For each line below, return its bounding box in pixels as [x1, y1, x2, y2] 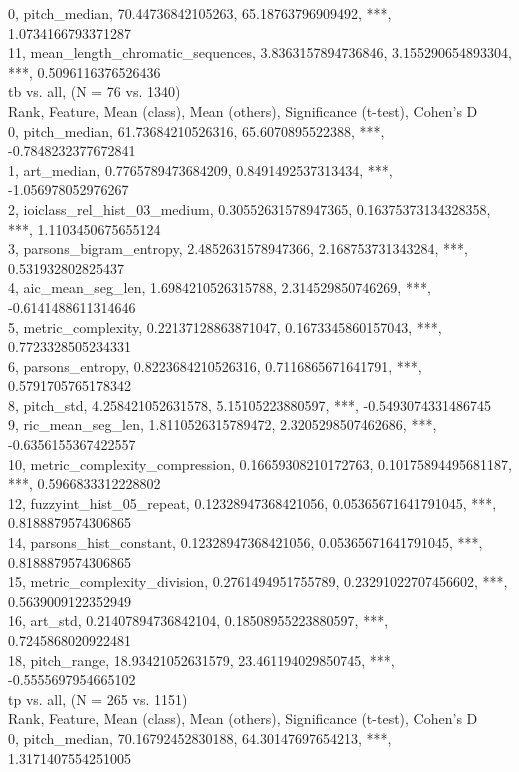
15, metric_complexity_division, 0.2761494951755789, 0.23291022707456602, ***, [8, 571, 508, 592]
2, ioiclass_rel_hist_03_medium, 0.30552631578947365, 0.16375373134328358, [8, 198, 491, 219]
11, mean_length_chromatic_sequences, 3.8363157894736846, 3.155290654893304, [8, 42, 512, 63]
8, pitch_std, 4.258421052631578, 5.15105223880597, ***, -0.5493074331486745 [8, 394, 492, 415]
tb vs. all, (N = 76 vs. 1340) [8, 81, 181, 102]
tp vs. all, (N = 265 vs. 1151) [8, 688, 188, 709]
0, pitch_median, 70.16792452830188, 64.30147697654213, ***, [8, 727, 392, 748]
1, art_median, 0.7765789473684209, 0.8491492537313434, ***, [8, 159, 393, 180]
